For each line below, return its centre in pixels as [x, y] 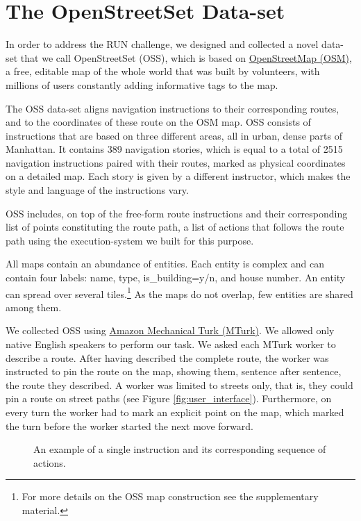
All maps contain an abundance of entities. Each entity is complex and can [165, 264]
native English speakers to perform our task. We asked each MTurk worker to [171, 344]
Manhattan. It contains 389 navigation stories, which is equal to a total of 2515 [174, 149]
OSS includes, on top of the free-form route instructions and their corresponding [177, 213]
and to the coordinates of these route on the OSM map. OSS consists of [158, 122]
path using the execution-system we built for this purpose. [130, 240]
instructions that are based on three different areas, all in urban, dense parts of [174, 135]
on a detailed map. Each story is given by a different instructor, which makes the [178, 176]
